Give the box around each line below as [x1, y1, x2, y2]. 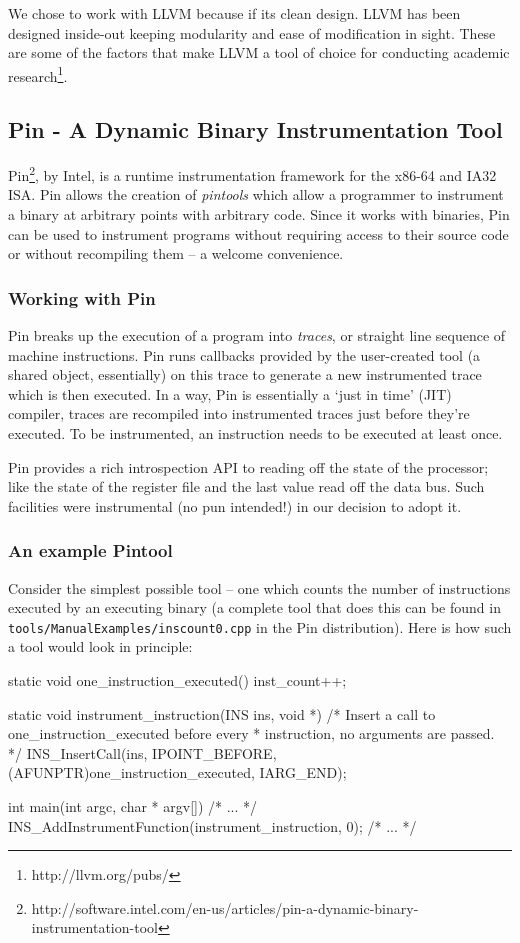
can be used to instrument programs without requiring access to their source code [8, 223, 509, 244]
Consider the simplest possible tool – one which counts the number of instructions [8, 577, 511, 598]
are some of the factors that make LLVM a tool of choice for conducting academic [8, 42, 510, 63]
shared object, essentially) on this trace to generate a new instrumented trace [8, 364, 482, 385]
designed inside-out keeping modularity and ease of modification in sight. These [8, 22, 496, 43]
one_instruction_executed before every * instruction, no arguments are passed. [8, 723, 495, 744]
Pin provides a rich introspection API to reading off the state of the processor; [8, 456, 489, 477]
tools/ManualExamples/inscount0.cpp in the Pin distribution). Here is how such [8, 616, 512, 637]
